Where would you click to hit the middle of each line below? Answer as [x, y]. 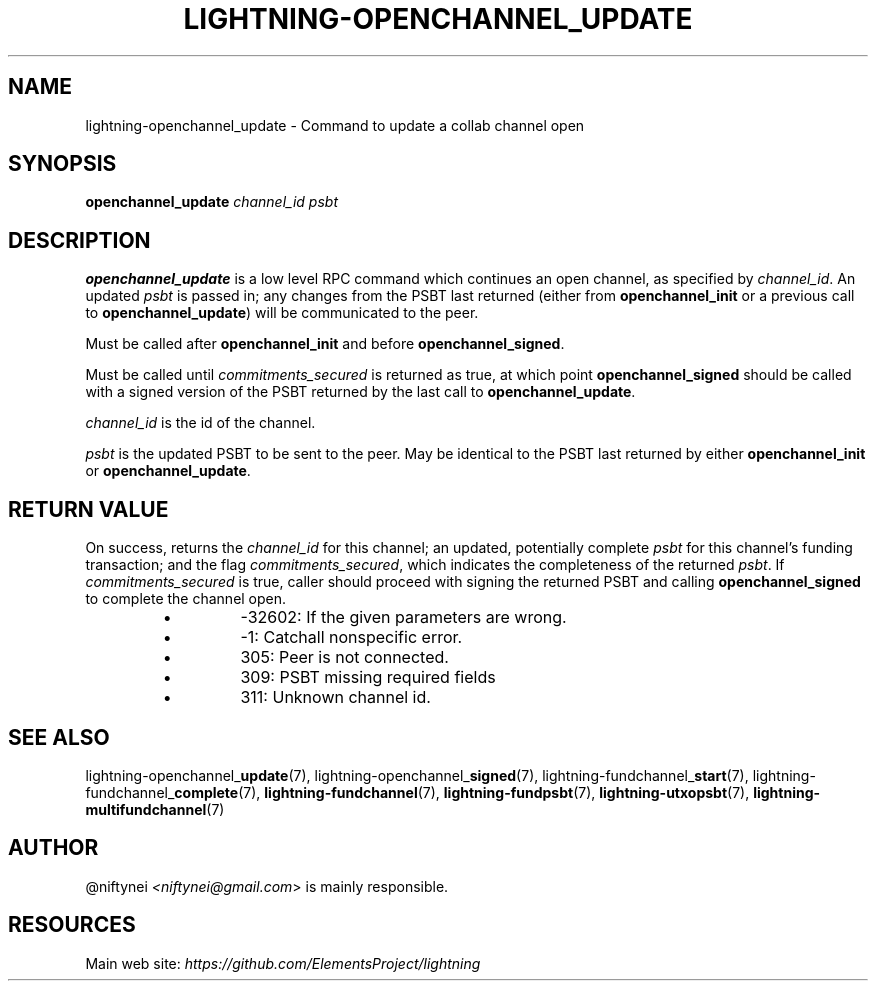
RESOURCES [72, 925]
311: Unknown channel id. [335, 697]
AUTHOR [53, 848]
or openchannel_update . [168, 471]
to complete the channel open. [186, 599]
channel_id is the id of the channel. [200, 423]
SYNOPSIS [62, 164]
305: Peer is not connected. [344, 657]
